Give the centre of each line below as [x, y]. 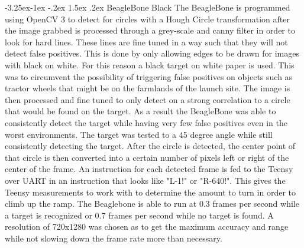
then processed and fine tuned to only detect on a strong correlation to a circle [148, 99]
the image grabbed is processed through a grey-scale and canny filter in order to [150, 30]
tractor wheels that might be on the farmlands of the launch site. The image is [148, 88]
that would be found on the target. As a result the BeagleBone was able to [140, 111]
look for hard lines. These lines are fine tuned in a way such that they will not [146, 42]
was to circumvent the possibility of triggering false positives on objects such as [149, 76]
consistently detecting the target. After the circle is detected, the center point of [150, 146]
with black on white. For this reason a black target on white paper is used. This [150, 65]
